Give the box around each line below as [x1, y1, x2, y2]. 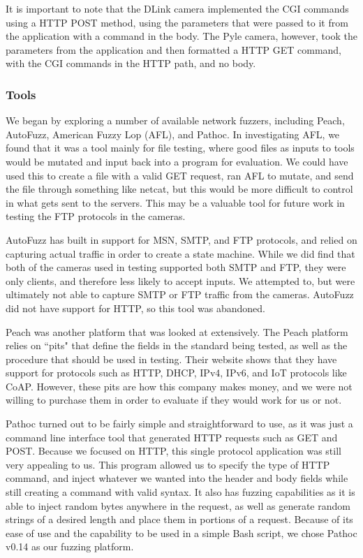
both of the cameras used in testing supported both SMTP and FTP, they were [6, 260, 346, 274]
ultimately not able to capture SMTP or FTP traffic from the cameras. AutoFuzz [6, 287, 354, 302]
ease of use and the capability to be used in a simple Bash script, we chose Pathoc [6, 525, 357, 540]
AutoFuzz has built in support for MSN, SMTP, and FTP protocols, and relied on [6, 232, 357, 247]
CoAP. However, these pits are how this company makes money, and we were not [6, 379, 353, 393]
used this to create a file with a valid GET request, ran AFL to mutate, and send [6, 168, 354, 182]
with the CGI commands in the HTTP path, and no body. [6, 56, 256, 71]
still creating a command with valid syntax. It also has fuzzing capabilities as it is [6, 485, 355, 499]
